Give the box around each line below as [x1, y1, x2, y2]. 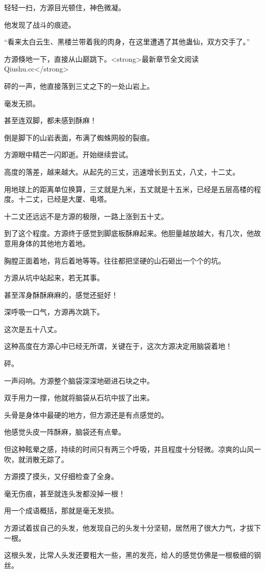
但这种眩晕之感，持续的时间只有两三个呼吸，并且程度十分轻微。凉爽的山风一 [4, 444, 261, 455]
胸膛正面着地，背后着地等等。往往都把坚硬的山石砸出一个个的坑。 [4, 255, 225, 266]
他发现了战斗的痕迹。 [4, 19, 75, 30]
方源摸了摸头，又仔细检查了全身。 [4, 471, 118, 482]
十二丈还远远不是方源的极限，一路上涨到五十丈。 [4, 210, 168, 221]
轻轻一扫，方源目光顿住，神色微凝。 [4, 2, 125, 12]
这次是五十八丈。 [4, 323, 61, 334]
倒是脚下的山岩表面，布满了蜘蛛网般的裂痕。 [4, 132, 154, 142]
